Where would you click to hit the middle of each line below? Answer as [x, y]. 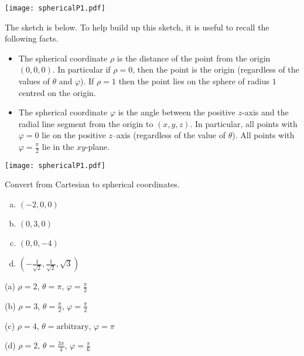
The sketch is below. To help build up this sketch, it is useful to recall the [137, 27]
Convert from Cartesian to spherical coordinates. [92, 184]
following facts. [32, 38]
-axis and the [265, 112]
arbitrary [73, 326]
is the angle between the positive [177, 112]
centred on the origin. [57, 92]
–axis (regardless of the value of [169, 135]
